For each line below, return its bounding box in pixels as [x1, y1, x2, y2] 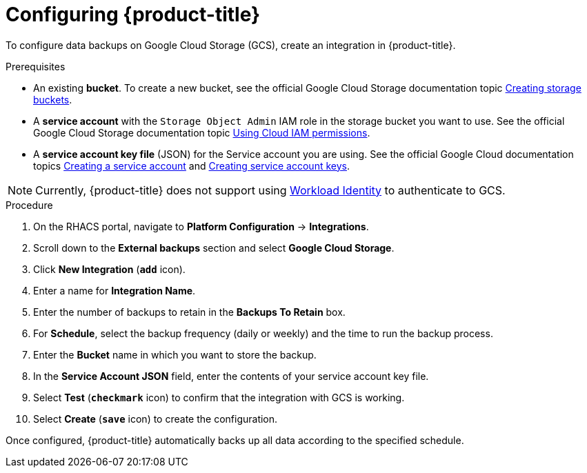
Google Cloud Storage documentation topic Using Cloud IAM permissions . [33, 126, 370, 139]
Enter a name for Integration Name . [33, 284, 196, 296]
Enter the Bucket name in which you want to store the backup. [33, 348, 317, 361]
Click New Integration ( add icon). [33, 263, 186, 275]
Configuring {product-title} [6, 3, 261, 26]
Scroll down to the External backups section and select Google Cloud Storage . [33, 241, 395, 254]
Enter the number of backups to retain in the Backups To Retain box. [33, 305, 346, 318]
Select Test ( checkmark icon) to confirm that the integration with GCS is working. [33, 391, 405, 403]
